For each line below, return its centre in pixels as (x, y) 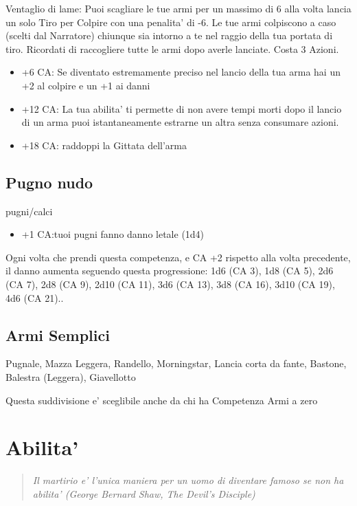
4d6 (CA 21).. (35, 297)
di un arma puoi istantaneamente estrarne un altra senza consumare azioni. (180, 122)
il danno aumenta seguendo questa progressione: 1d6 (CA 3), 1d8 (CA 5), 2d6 (170, 271)
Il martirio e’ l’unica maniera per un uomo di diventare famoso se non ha (188, 480)
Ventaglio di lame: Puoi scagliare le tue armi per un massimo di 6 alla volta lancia (178, 8)
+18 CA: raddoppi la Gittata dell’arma (104, 145)
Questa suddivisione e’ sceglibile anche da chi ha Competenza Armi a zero (162, 400)
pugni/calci (29, 211)
